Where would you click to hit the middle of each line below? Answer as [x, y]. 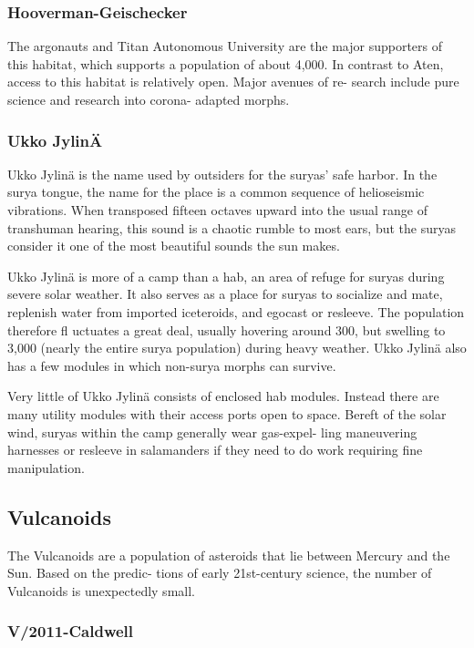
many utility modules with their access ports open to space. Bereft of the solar [227, 413]
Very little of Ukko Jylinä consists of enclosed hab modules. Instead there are [223, 396]
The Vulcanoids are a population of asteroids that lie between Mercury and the [229, 555]
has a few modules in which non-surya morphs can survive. [172, 365]
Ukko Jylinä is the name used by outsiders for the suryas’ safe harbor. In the [222, 174]
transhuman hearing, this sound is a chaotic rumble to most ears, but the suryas [232, 227]
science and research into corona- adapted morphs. [149, 99]
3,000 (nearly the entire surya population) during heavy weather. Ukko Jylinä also [237, 348]
